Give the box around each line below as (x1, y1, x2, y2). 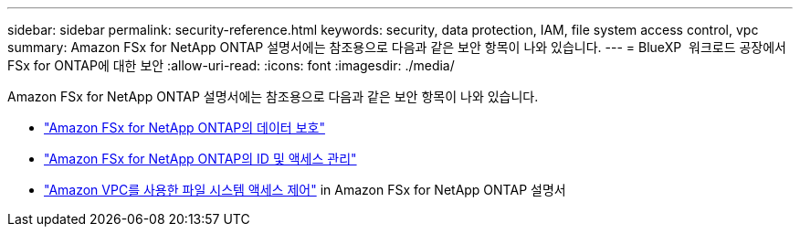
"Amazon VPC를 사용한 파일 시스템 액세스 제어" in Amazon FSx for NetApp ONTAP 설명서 (44, 182, 566, 197)
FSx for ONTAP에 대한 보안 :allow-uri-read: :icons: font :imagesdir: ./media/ (7, 58, 455, 73)
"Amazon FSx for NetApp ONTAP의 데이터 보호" (44, 120, 325, 135)
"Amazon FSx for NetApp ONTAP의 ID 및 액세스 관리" (44, 151, 357, 166)
